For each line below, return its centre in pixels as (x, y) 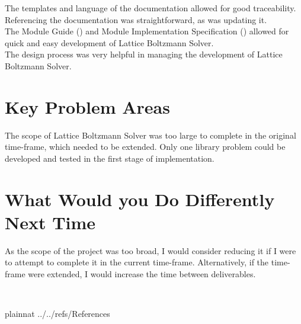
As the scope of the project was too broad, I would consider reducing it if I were (150, 250)
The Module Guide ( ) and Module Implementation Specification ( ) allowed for (147, 31)
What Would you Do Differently (140, 199)
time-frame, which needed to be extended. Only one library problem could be (145, 147)
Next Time (50, 222)
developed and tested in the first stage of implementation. (110, 158)
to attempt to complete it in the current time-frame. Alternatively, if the (137, 262)
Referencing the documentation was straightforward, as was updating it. (136, 19)
